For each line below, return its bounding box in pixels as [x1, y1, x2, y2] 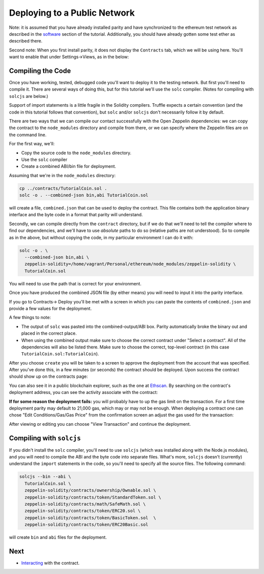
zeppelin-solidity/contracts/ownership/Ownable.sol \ [24, 487, 156, 493]
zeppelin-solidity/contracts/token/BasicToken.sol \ [24, 515, 156, 521]
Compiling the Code [9, 67, 71, 75]
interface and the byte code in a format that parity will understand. [9, 212, 143, 218]
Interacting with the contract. [21, 560, 80, 566]
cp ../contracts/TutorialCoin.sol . [19, 185, 108, 191]
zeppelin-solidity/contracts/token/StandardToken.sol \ [24, 494, 161, 500]
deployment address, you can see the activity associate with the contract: [9, 390, 158, 395]
